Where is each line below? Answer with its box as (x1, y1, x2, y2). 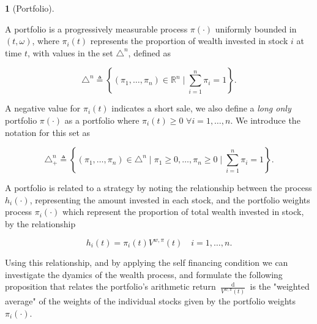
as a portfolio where (64, 113, 140, 126)
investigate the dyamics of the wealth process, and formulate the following (5, 268, 283, 281)
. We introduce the (230, 113, 300, 126)
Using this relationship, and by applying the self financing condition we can (5, 256, 288, 269)
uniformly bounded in (215, 22, 297, 35)
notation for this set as (5, 126, 91, 138)
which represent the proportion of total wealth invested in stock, (62, 205, 304, 218)
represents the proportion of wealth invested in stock (90, 34, 288, 47)
